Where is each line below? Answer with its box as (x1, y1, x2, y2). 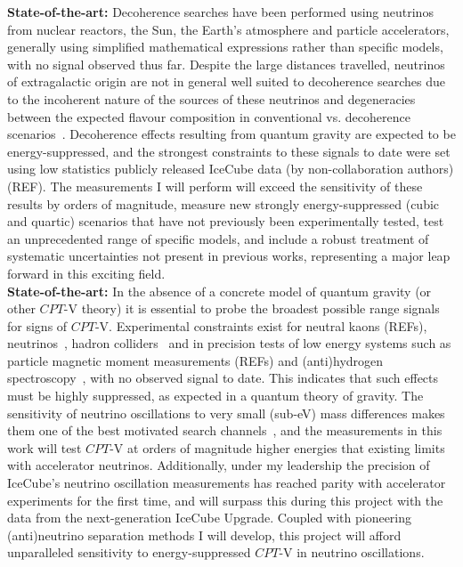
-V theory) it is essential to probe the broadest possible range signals (63, 299, 440, 318)
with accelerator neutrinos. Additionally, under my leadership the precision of (7, 456, 430, 474)
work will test (7, 438, 82, 457)
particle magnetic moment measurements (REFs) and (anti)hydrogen (7, 351, 384, 369)
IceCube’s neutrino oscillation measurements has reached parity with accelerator (7, 474, 446, 492)
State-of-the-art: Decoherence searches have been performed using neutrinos (7, 3, 434, 20)
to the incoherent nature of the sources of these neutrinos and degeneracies (7, 89, 416, 108)
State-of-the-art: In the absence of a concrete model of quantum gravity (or (7, 281, 432, 300)
